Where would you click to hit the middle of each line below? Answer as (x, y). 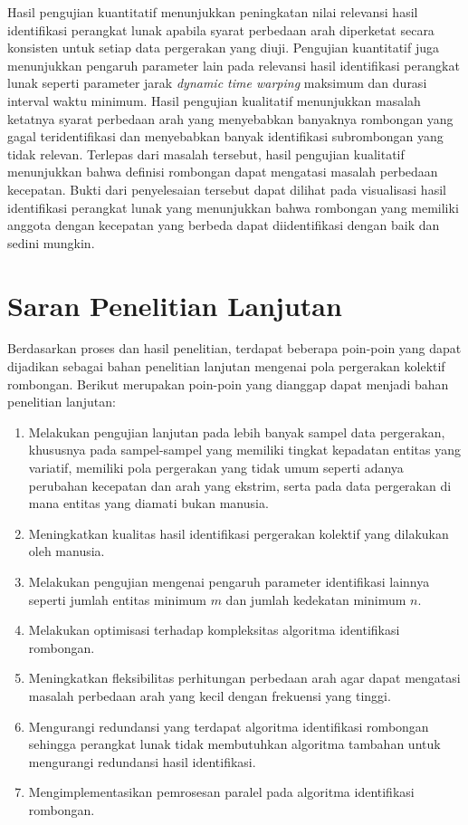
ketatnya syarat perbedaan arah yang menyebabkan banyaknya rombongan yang (230, 118)
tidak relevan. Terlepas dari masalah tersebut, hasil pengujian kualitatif (206, 153)
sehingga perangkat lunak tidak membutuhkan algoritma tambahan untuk (234, 744)
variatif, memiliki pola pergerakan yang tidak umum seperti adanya (216, 467)
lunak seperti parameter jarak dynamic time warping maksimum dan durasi (217, 83)
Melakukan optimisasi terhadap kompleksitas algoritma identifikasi (214, 630)
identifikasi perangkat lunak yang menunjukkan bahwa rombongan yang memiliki (233, 207)
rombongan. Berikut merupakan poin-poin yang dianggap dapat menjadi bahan (228, 384)
